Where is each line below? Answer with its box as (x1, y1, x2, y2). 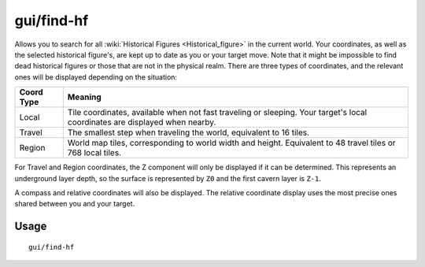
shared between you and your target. (14, 199, 135, 209)
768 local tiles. (67, 147, 122, 158)
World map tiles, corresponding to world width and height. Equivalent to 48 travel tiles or (67, 138, 396, 149)
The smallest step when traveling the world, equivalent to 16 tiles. (67, 127, 310, 138)
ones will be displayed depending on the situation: (14, 72, 177, 82)
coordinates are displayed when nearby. (67, 117, 216, 128)
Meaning (67, 91, 102, 102)
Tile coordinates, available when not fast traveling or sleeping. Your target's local (67, 107, 368, 118)
